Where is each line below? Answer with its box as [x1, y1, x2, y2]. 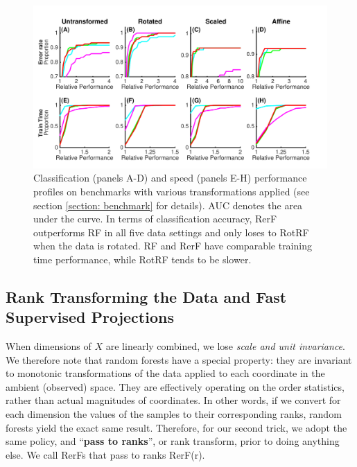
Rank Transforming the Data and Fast [6, 285, 287, 307]
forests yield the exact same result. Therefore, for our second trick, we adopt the [6, 420, 347, 434]
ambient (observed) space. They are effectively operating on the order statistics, [6, 379, 345, 394]
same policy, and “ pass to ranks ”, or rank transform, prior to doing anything [6, 434, 340, 448]
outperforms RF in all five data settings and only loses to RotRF [33, 224, 309, 239]
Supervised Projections [6, 306, 174, 328]
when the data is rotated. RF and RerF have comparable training [33, 238, 312, 253]
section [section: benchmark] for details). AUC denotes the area [33, 197, 303, 212]
